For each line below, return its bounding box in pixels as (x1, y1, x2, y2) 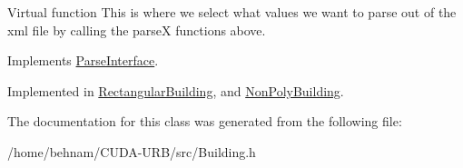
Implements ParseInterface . (7, 51, 159, 70)
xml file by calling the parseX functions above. (7, 20, 266, 39)
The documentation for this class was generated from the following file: (7, 112, 402, 131)
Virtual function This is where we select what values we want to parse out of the (7, 3, 457, 21)
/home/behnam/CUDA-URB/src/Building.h (7, 142, 256, 161)
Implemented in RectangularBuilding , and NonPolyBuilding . (7, 81, 344, 100)
